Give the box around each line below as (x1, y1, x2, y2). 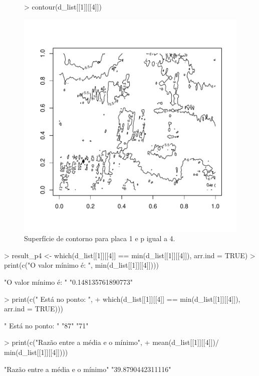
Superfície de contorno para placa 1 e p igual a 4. (24, 233, 175, 244)
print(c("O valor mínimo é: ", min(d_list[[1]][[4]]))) (4, 260, 159, 270)
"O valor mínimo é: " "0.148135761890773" (4, 276, 133, 287)
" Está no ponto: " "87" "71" (4, 320, 89, 330)
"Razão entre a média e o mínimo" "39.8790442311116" (4, 363, 171, 374)
